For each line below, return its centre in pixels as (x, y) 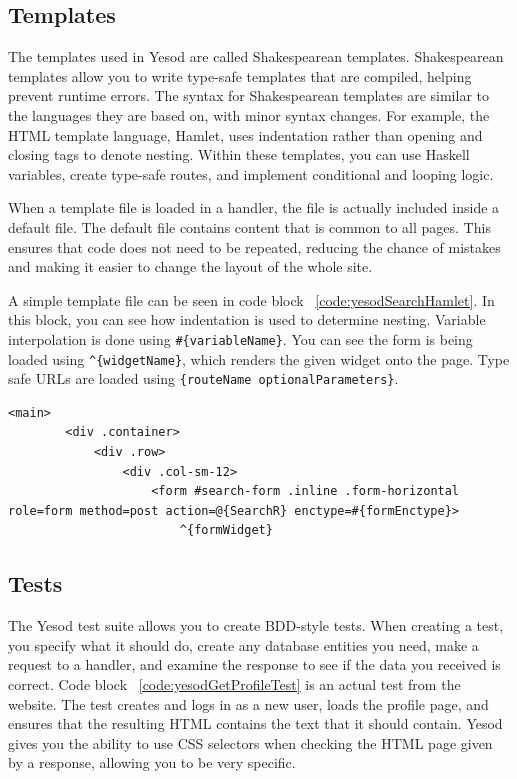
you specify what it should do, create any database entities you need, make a (243, 644)
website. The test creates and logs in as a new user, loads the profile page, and (248, 703)
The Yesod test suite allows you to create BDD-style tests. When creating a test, (256, 625)
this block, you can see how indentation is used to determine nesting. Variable (247, 319)
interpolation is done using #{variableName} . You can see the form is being (240, 338)
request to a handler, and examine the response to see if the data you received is (254, 664)
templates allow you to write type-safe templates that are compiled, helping (240, 75)
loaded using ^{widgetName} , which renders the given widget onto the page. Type (259, 358)
